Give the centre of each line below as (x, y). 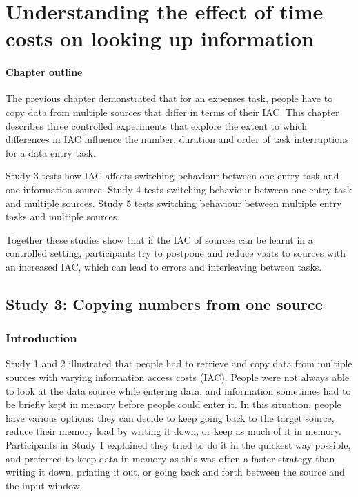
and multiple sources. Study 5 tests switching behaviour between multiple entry (174, 203)
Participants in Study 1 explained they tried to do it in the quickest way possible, (178, 445)
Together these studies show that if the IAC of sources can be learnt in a (159, 239)
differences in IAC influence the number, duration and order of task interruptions (177, 139)
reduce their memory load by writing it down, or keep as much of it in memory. (173, 431)
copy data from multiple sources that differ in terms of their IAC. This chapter (172, 111)
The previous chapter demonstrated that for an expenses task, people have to (169, 98)
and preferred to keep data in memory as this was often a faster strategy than (170, 458)
